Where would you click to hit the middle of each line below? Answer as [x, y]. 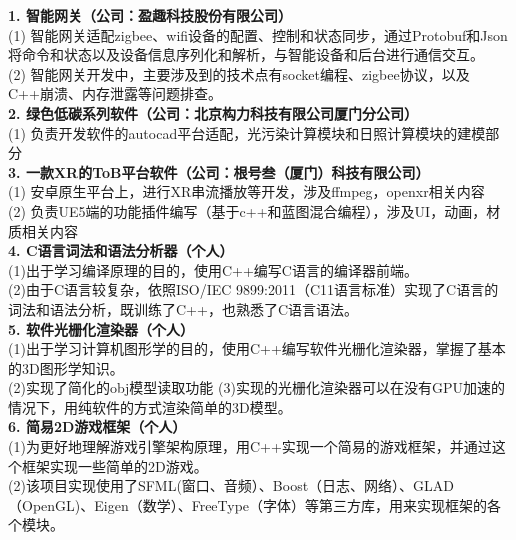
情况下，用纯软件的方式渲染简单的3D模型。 [150, 406]
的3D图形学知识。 [66, 367]
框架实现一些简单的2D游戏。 [114, 465]
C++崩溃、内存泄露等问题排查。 [115, 93]
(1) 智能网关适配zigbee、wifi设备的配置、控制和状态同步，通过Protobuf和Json [258, 34]
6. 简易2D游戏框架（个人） [97, 426]
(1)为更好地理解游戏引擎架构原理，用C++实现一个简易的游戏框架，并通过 [250, 446]
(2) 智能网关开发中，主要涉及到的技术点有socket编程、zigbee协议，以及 [239, 73]
